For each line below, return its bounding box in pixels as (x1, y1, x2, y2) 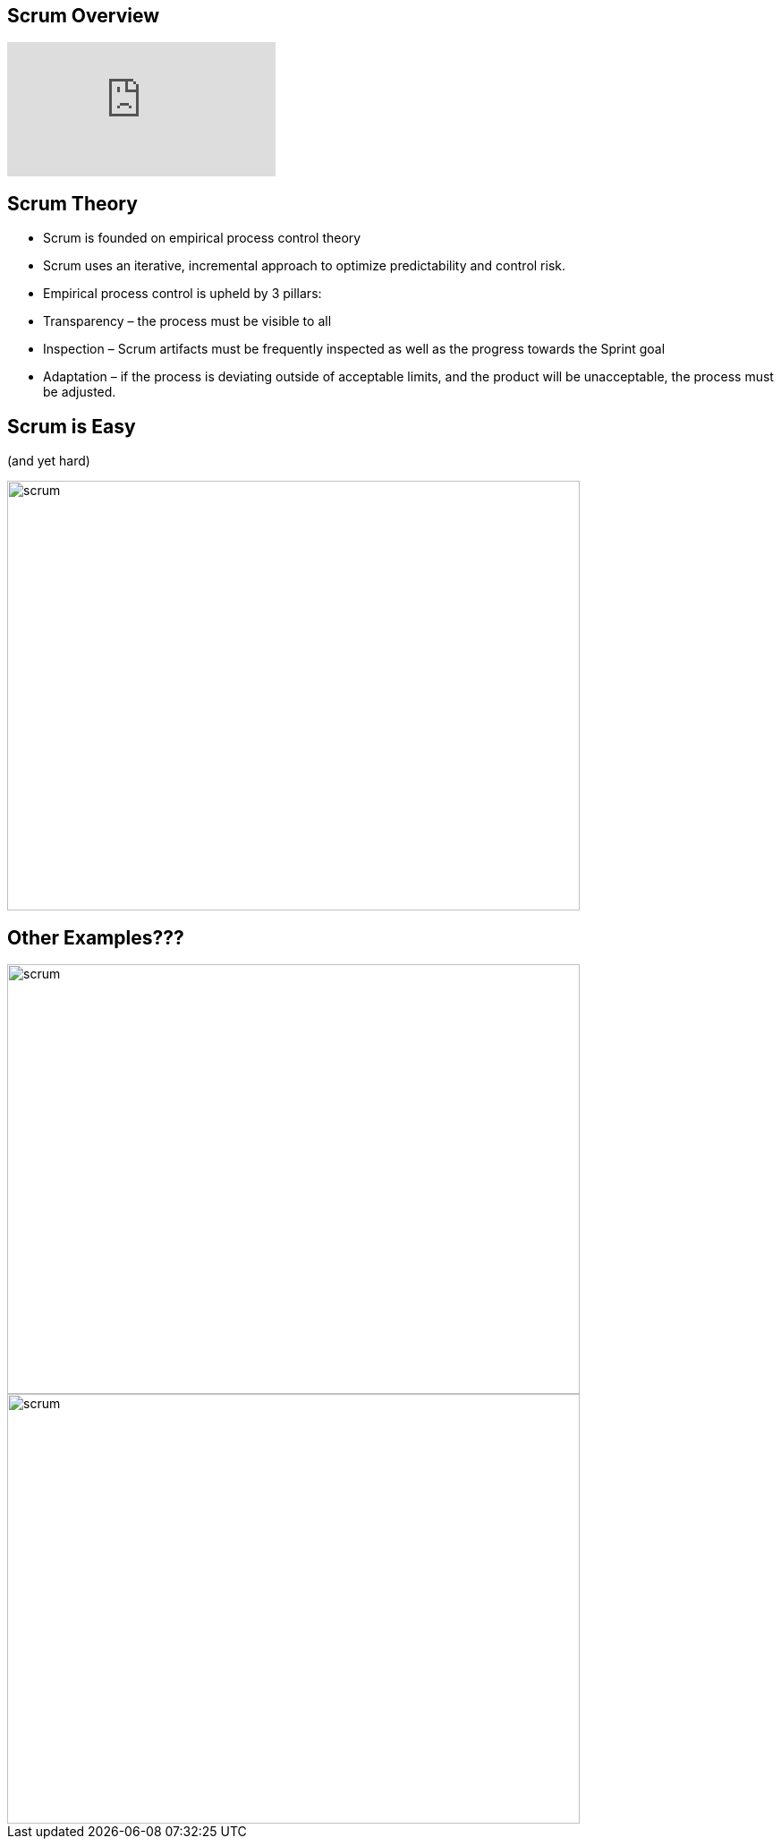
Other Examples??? (7, 926, 184, 949)
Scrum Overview (7, 4, 160, 27)
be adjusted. (43, 384, 116, 400)
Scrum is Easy (7, 414, 136, 438)
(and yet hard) (7, 453, 90, 469)
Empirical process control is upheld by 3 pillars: (43, 286, 322, 302)
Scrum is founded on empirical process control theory (43, 230, 361, 246)
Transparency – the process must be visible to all (43, 313, 332, 329)
